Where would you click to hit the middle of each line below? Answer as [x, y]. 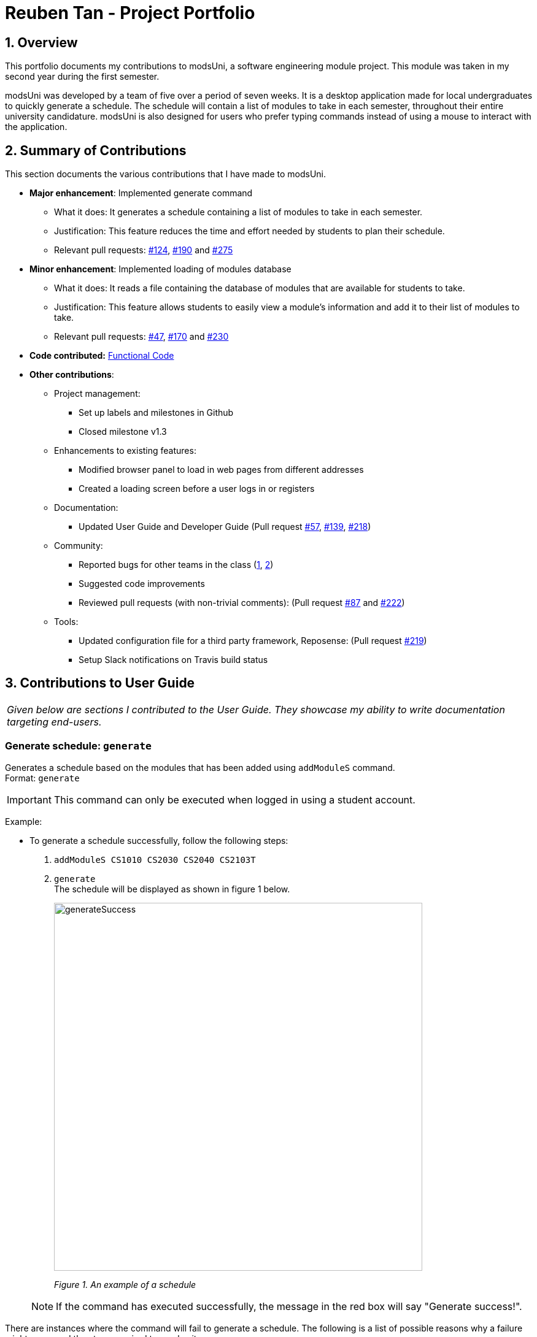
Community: [79, 546]
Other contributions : [72, 375]
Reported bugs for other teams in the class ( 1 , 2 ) [176, 565]
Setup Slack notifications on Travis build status [173, 660]
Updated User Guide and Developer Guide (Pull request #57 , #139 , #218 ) [225, 527]
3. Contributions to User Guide [100, 683]
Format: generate [42, 778]
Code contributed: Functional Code [102, 356]
